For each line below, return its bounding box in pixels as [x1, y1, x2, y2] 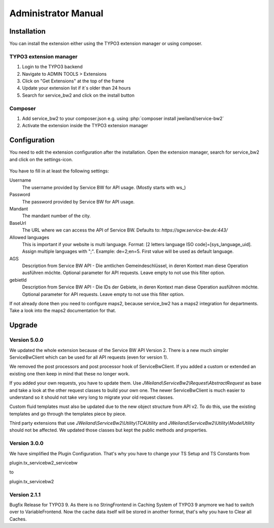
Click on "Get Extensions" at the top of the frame [22, 78, 124, 84]
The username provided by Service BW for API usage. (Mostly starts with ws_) [22, 184, 186, 190]
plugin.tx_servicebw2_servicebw [9, 460, 78, 465]
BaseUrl [9, 220, 26, 226]
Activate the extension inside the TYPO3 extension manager [22, 123, 148, 129]
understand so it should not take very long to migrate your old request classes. [9, 394, 175, 400]
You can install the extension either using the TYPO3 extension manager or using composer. [9, 41, 202, 47]
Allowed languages [9, 234, 49, 240]
